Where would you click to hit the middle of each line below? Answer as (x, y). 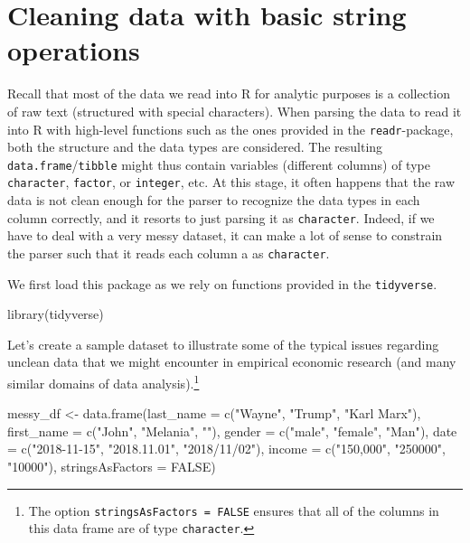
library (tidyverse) (56, 314)
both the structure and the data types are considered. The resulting (195, 147)
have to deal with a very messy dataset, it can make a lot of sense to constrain (225, 235)
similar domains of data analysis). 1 (103, 382)
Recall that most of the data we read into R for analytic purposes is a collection (229, 94)
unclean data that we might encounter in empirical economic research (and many (232, 362)
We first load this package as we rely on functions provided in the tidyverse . (222, 283)
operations (74, 50)
